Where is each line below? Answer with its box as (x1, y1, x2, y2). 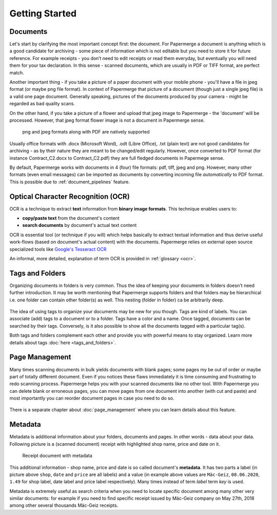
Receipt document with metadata (22, 452, 92, 459)
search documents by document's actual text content (22, 222, 137, 228)
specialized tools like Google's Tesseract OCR (9, 246, 107, 252)
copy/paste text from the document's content (22, 215, 120, 221)
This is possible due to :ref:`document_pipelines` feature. (9, 179, 130, 185)
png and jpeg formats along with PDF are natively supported (22, 129, 150, 135)
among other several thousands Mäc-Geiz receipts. (9, 502, 118, 508)
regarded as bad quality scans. (9, 101, 75, 107)
